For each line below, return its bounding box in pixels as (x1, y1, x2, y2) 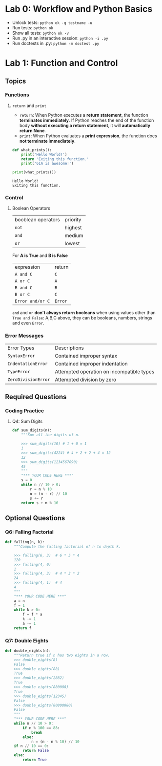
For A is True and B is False (12, 253, 68, 258)
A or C (14, 278, 30, 284)
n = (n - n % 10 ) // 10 (31, 739, 80, 744)
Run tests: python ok (12, 24, 54, 30)
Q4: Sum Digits (12, 419, 43, 425)
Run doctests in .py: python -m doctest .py (12, 40, 100, 46)
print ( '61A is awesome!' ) (21, 161, 74, 166)
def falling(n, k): (5, 540, 45, 545)
